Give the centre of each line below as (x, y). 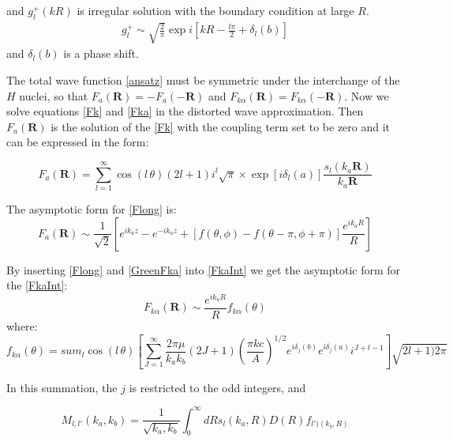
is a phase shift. (101, 53)
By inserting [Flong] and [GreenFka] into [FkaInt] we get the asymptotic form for (204, 269)
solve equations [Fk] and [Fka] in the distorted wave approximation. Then (185, 111)
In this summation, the (62, 387)
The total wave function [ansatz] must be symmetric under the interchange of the (203, 79)
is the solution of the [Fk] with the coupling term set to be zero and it (221, 126)
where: (22, 325)
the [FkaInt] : (37, 285)
